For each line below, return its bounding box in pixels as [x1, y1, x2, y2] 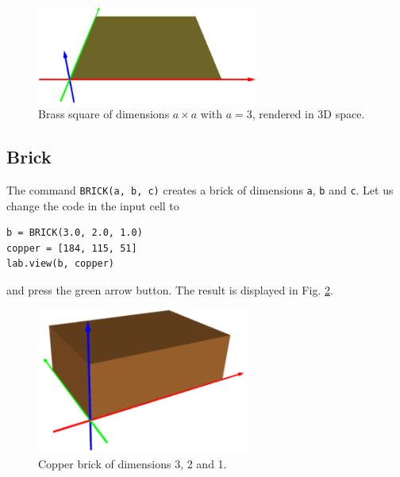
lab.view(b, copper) [6, 258, 115, 270]
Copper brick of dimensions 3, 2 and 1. [38, 455, 227, 471]
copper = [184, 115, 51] [6, 242, 137, 254]
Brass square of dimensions [38, 106, 170, 122]
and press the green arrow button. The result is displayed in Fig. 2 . [6, 281, 333, 298]
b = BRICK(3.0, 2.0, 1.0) [6, 227, 143, 239]
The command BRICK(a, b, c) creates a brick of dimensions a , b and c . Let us [6, 181, 394, 198]
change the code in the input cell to [6, 197, 179, 213]
